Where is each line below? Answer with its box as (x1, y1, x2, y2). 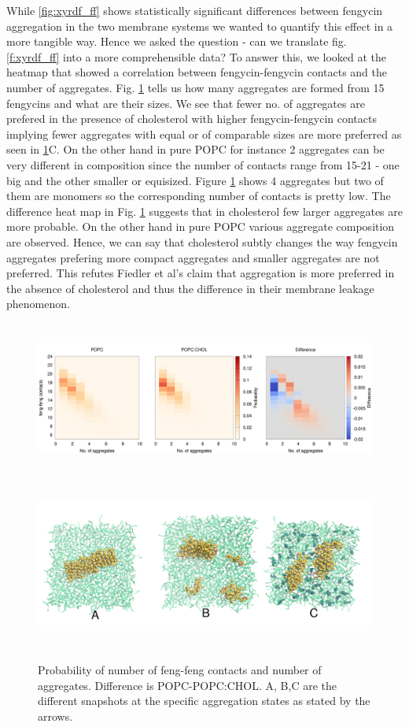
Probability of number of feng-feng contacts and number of (38, 662, 322, 678)
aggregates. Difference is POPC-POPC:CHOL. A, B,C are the (38, 677, 337, 693)
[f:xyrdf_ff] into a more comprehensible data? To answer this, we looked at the (6, 48, 386, 65)
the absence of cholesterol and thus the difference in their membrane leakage (6, 280, 374, 296)
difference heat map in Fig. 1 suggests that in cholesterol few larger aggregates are (6, 202, 403, 219)
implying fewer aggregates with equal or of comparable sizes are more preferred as (6, 125, 402, 142)
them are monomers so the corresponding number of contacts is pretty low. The (6, 187, 391, 204)
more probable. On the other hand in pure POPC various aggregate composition (6, 218, 395, 235)
